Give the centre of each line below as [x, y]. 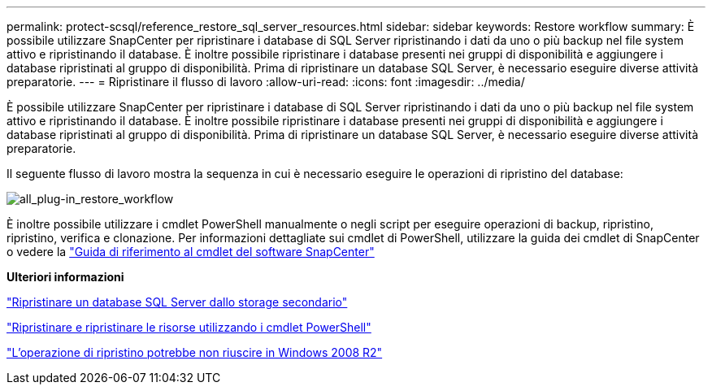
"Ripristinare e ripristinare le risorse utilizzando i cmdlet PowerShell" [189, 327]
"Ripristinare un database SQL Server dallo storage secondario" [177, 302]
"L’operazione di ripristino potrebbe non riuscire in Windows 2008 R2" [195, 352]
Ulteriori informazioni [65, 277]
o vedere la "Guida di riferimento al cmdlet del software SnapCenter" [191, 252]
